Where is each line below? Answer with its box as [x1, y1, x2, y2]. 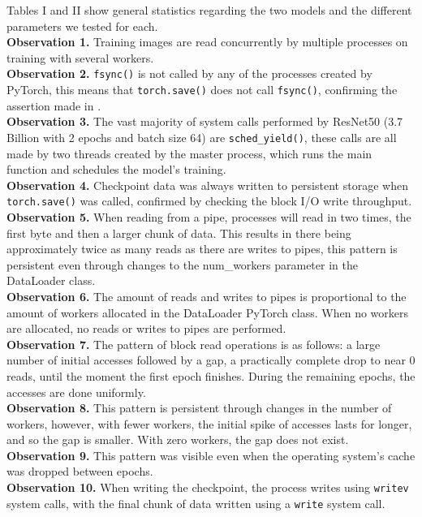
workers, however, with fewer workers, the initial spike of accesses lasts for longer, [6, 415, 412, 432]
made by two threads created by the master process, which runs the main [6, 144, 372, 162]
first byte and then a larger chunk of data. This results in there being [6, 224, 351, 241]
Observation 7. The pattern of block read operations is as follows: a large [6, 335, 381, 352]
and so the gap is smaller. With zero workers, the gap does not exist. [6, 431, 349, 448]
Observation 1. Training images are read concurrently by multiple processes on [6, 33, 408, 50]
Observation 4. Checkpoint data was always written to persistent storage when [6, 176, 408, 193]
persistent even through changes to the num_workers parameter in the [6, 256, 358, 273]
